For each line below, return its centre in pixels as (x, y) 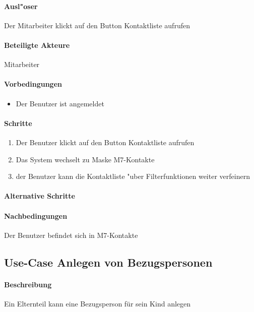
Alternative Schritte (40, 196)
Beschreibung (28, 284)
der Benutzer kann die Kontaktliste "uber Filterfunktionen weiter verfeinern (133, 176)
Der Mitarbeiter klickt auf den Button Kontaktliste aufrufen (97, 25)
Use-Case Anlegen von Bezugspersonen (108, 262)
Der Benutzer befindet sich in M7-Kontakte (71, 235)
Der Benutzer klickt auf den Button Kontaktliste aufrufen (105, 142)
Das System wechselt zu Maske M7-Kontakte (85, 159)
